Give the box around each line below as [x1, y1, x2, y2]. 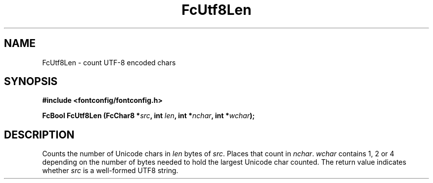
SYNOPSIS [4, 75, 58, 88]
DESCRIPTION [4, 128, 75, 141]
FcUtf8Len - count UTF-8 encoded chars [42, 58, 176, 67]
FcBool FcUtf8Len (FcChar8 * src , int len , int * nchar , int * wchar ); [42, 111, 255, 120]
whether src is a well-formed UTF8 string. [42, 166, 178, 175]
